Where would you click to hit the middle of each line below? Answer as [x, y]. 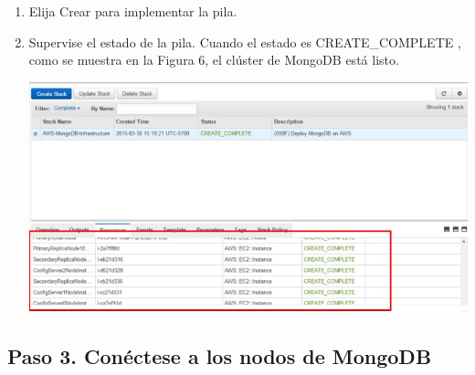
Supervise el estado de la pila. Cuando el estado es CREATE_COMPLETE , [245, 42]
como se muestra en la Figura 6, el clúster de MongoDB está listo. [214, 60]
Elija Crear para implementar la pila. [133, 11]
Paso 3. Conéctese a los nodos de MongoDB [220, 355]
